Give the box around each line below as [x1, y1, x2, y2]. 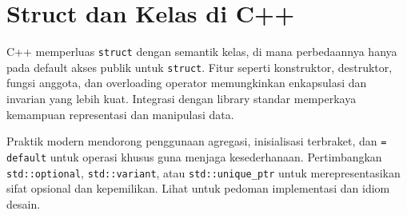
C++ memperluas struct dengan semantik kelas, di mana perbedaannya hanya [6, 43, 397, 60]
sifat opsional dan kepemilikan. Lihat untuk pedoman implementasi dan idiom [6, 180, 390, 197]
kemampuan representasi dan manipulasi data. [6, 106, 234, 122]
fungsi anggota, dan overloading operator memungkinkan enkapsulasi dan [6, 74, 367, 91]
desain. [6, 195, 41, 212]
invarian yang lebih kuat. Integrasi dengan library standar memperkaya [6, 90, 357, 107]
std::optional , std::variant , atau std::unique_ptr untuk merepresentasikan [6, 164, 401, 181]
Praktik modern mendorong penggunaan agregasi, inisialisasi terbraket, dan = [6, 133, 387, 149]
